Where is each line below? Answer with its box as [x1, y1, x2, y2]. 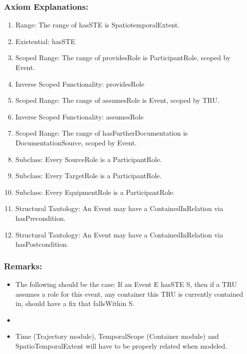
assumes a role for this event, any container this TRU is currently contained [15, 288, 243, 299]
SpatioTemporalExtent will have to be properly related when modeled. [15, 340, 227, 351]
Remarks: [4, 260, 42, 272]
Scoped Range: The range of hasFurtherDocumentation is [15, 128, 188, 138]
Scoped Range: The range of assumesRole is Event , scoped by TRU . [15, 95, 220, 105]
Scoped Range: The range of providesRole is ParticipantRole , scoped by [15, 52, 231, 63]
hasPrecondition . [15, 212, 66, 223]
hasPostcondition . [15, 239, 68, 249]
